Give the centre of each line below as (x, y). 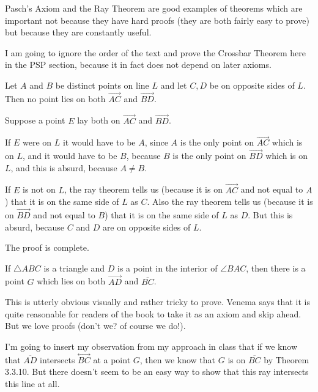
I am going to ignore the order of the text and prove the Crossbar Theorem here (155, 52)
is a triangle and (74, 268)
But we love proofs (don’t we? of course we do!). (95, 326)
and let (174, 85)
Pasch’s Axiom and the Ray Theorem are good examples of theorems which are (154, 8)
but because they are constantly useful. (78, 32)
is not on (39, 189)
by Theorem (287, 359)
